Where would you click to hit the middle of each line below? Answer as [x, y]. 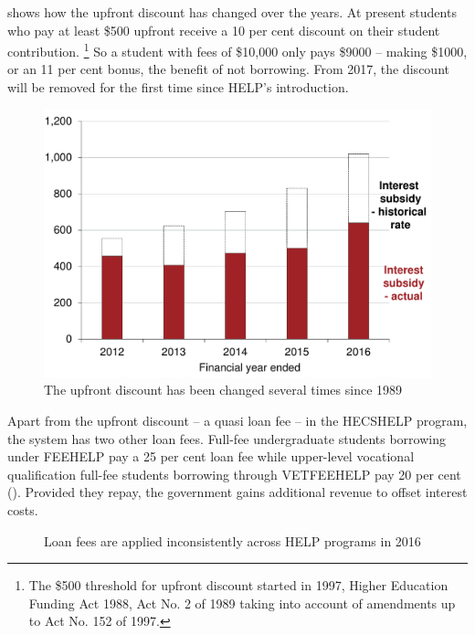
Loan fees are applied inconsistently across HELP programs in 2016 [232, 540]
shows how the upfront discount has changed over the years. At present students [232, 12]
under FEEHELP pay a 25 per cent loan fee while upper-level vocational [211, 456]
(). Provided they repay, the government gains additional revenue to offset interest [237, 492]
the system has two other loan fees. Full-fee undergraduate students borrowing [227, 438]
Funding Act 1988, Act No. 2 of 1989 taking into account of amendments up [242, 603]
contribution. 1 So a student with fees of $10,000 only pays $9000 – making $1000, [237, 50]
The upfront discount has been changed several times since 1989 [223, 390]
